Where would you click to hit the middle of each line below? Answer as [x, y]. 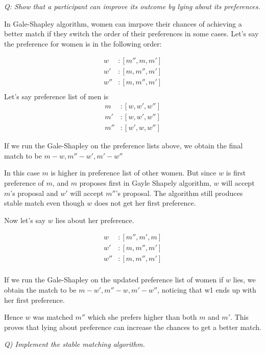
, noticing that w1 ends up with [207, 290]
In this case [22, 173]
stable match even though [44, 203]
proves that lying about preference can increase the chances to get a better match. [133, 327]
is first [236, 173]
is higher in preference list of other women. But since [134, 173]
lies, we [244, 280]
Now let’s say [25, 220]
